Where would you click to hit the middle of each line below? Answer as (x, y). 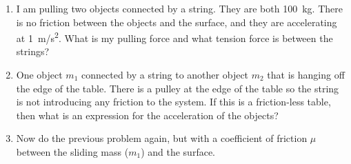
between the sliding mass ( (72, 152)
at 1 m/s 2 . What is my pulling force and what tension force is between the (174, 37)
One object (39, 75)
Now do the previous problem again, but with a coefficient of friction (162, 138)
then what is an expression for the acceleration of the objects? (147, 115)
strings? (33, 51)
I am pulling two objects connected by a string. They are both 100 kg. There (179, 8)
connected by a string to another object (165, 75)
